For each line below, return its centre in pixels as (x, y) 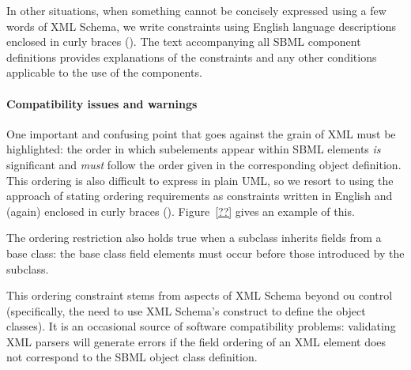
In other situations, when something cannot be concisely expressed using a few (196, 10)
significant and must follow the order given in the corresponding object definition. (204, 164)
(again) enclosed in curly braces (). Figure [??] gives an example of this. (181, 211)
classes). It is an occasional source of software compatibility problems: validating (201, 326)
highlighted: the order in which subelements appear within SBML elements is (194, 149)
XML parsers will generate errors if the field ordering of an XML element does (196, 341)
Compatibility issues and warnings (102, 103)
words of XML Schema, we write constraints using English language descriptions (202, 26)
